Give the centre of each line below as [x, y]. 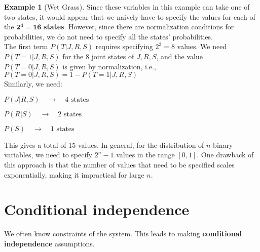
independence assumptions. [49, 243]
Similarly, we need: [33, 84]
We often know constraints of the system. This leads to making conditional [123, 234]
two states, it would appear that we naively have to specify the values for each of [130, 16]
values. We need [202, 46]
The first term [26, 46]
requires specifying [124, 46]
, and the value [179, 56]
